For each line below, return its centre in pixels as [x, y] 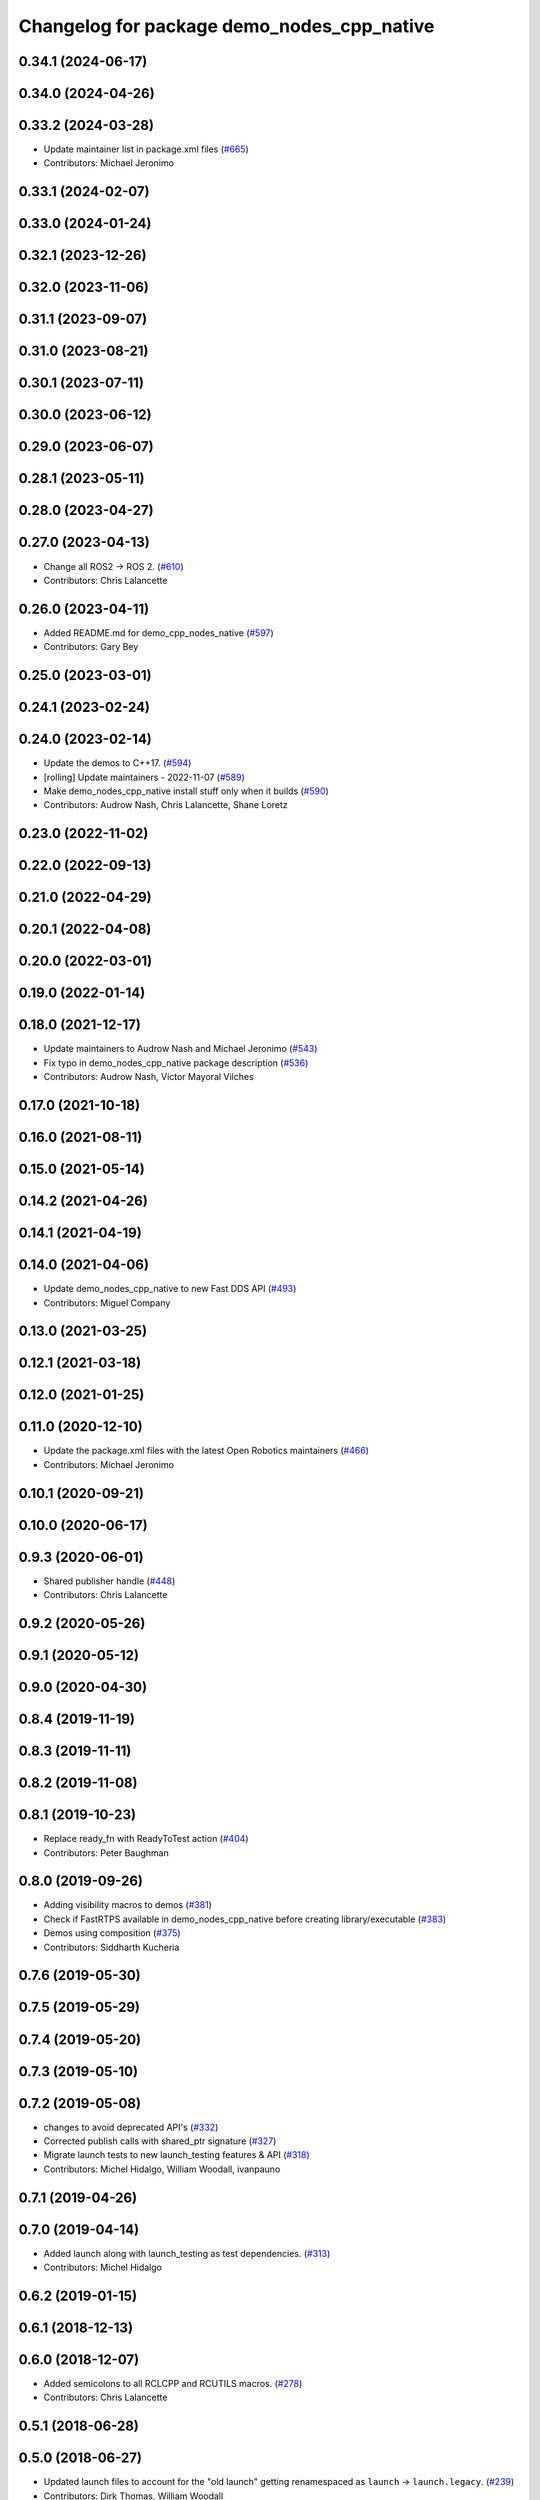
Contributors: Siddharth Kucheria [111, 1947]
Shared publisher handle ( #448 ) [109, 1581]
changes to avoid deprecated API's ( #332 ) [131, 2127]
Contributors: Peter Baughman [106, 1852]
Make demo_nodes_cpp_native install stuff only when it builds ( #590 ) [186, 791]
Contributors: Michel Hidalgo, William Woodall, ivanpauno [162, 2169]
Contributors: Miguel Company [107, 1302]
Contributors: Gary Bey [91, 647]
